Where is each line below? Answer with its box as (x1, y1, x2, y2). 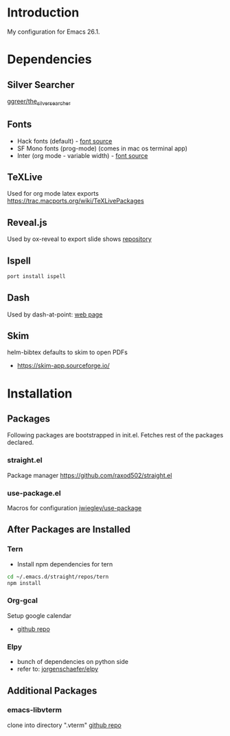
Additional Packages (7, 685, 97, 696)
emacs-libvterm (7, 705, 62, 715)
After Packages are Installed (7, 524, 130, 536)
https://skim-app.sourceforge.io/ (16, 362, 110, 370)
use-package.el (7, 488, 62, 498)
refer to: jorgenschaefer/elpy (16, 665, 98, 674)
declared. (7, 438, 34, 447)
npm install (7, 579, 41, 586)
